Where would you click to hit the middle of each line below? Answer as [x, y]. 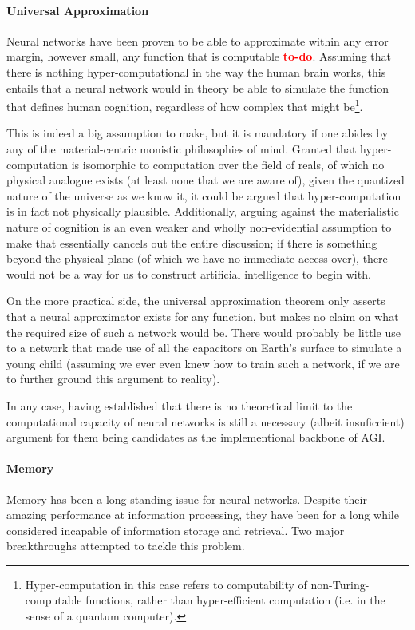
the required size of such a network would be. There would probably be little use [204, 332]
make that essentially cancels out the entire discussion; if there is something [192, 242]
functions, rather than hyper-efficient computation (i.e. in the [235, 600]
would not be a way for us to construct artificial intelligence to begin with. [189, 273]
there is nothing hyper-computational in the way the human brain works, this [196, 71]
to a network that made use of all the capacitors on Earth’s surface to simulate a [204, 348]
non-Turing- [340, 584]
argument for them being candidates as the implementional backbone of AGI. [196, 437]
